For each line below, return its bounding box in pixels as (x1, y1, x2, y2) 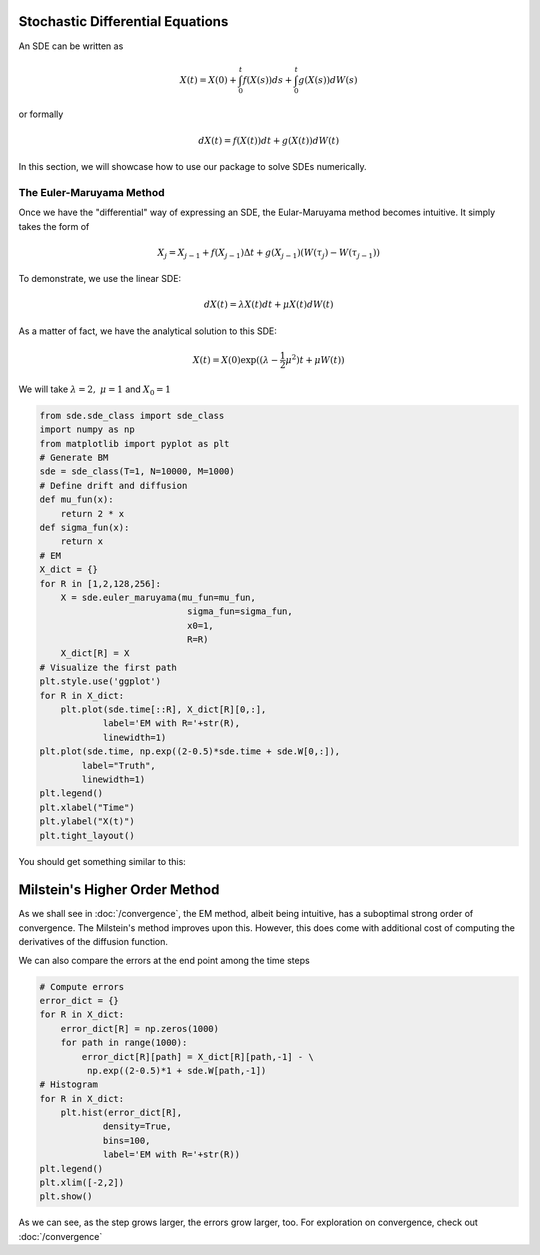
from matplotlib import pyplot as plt (39, 438, 230, 449)
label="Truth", (81, 760, 157, 771)
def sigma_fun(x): (39, 521, 130, 533)
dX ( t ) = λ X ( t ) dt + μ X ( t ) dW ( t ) (203, 299, 334, 310)
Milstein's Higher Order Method (18, 881, 220, 899)
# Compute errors (39, 981, 125, 992)
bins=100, (102, 1135, 151, 1146)
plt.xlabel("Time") (39, 801, 135, 813)
